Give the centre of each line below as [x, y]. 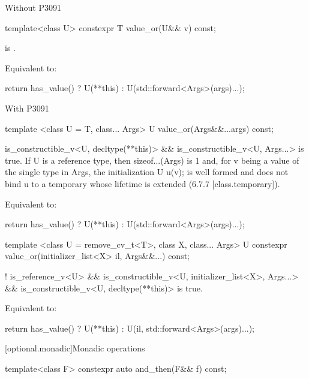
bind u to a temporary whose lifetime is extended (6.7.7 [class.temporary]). [142, 183]
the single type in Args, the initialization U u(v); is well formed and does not [147, 172]
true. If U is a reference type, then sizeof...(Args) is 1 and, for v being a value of [152, 160]
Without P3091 [33, 7]
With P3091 [27, 108]
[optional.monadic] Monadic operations [75, 348]
